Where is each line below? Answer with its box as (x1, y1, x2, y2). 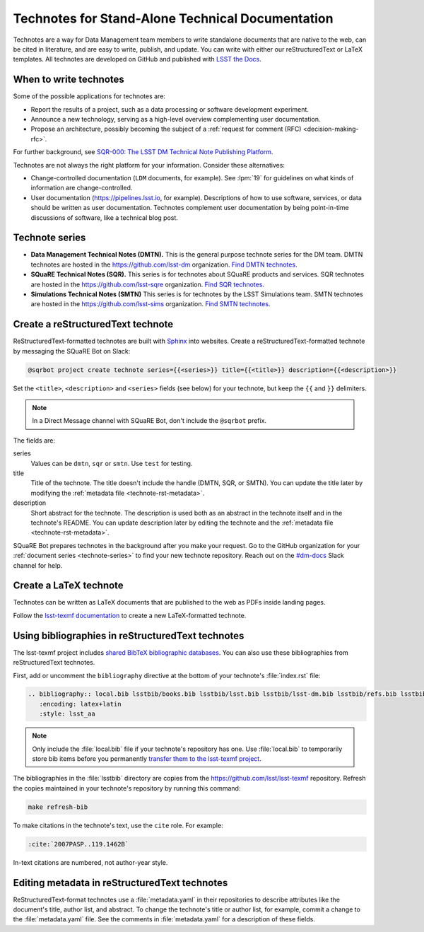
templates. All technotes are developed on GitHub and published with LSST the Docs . (13, 55, 261, 64)
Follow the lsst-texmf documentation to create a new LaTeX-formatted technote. (13, 611, 247, 619)
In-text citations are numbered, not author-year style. (13, 858, 168, 866)
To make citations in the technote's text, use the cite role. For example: (13, 821, 223, 829)
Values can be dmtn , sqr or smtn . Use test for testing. (30, 459, 193, 467)
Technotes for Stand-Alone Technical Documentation (13, 11, 334, 26)
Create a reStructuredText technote (13, 318, 174, 330)
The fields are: (13, 436, 56, 445)
